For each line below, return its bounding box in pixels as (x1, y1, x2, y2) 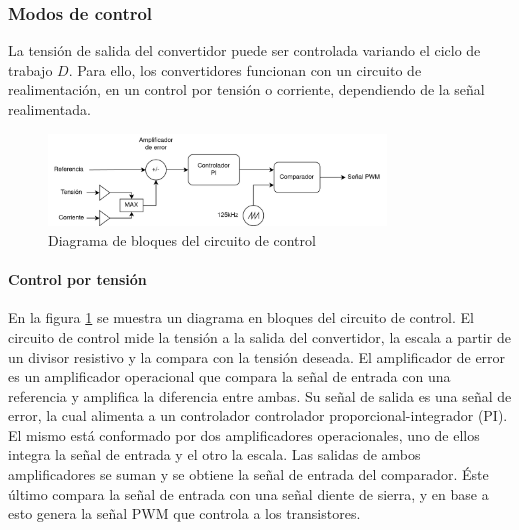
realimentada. (8, 99, 91, 119)
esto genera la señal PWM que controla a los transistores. (8, 503, 361, 524)
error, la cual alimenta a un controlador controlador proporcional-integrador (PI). (8, 405, 508, 426)
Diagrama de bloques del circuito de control (48, 229, 316, 250)
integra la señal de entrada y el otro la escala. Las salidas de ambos (8, 444, 421, 465)
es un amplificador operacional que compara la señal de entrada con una (8, 366, 451, 387)
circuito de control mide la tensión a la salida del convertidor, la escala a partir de (8, 326, 511, 347)
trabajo (8, 59, 53, 80)
